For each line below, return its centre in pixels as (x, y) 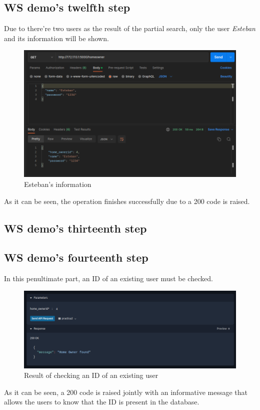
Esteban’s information (58, 184)
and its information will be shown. (56, 38)
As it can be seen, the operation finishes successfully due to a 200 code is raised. (127, 201)
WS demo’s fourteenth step (76, 257)
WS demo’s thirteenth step (75, 228)
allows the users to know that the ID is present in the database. (102, 402)
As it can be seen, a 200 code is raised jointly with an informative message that (126, 392)
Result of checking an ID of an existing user (91, 375)
